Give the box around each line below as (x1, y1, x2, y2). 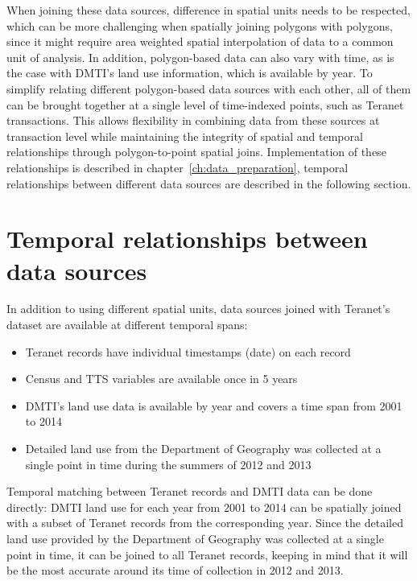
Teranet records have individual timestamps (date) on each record (25, 343, 351, 360)
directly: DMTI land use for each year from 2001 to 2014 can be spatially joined (6, 498, 402, 515)
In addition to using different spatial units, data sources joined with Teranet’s (6, 300, 390, 317)
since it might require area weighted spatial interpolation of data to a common (6, 33, 394, 50)
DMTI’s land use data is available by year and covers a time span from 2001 (25, 397, 403, 414)
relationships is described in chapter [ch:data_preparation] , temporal (6, 159, 349, 175)
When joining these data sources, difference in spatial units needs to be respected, (6, 2, 411, 18)
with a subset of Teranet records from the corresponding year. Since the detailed (6, 514, 403, 531)
